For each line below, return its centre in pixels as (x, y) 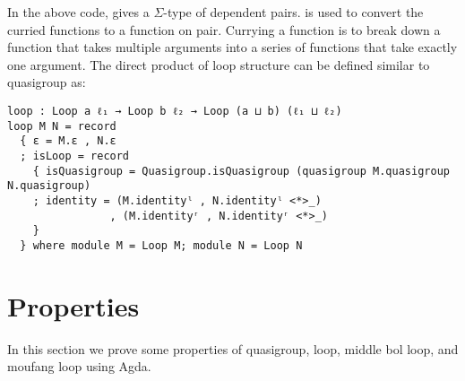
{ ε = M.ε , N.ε (68, 141)
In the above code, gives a (78, 12)
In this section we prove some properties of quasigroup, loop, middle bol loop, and (233, 348)
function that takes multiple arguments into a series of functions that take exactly (232, 47)
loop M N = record (62, 126)
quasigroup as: (47, 82)
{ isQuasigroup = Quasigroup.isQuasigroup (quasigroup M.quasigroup (241, 171)
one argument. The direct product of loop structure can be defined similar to (219, 64)
